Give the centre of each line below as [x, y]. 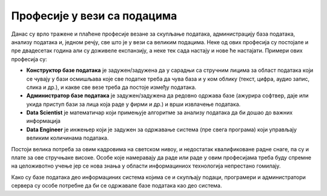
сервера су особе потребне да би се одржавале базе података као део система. [117, 186]
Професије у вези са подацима [94, 16]
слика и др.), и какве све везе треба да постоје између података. [111, 87]
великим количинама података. [68, 138]
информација [43, 121]
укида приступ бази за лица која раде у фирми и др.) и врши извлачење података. [134, 104]
